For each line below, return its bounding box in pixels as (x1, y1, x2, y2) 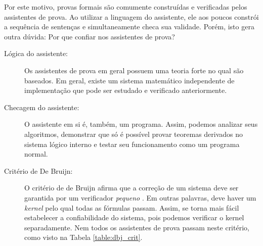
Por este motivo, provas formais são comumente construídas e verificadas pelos (4, 2, 247, 12)
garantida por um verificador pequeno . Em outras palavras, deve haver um (24, 192, 256, 203)
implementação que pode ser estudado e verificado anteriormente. (24, 85, 227, 95)
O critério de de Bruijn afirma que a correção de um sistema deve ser (24, 182, 239, 193)
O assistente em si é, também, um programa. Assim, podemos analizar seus (24, 119, 258, 129)
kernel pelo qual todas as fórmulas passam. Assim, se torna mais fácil (24, 202, 239, 213)
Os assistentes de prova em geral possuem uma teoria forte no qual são (24, 65, 244, 75)
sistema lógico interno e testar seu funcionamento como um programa (24, 138, 240, 149)
